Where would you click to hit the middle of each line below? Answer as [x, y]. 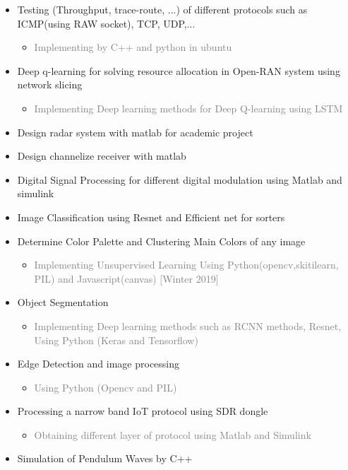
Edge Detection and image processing [98, 364]
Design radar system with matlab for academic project [135, 132]
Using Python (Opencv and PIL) [106, 387]
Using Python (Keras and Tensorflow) [116, 340]
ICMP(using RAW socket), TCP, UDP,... [106, 23]
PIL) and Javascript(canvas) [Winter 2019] [126, 278]
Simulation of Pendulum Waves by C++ [105, 458]
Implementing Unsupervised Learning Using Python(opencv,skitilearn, [186, 265]
